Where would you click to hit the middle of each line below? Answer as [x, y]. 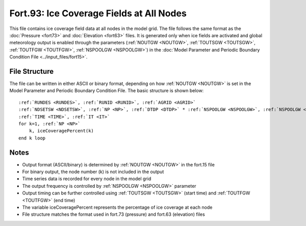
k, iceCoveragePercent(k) [61, 131]
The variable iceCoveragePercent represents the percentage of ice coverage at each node [117, 207]
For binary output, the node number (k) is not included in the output [93, 172]
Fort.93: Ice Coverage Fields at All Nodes [98, 13]
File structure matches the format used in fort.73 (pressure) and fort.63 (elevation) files [113, 214]
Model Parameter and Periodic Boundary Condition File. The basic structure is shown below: [107, 91]
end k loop [32, 138]
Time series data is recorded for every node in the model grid [87, 179]
